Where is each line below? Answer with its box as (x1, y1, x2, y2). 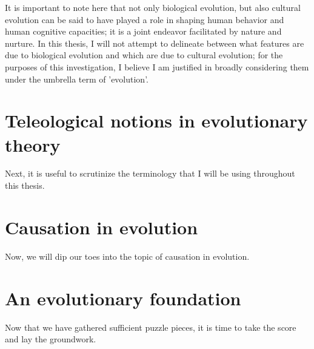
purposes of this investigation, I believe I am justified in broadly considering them (5, 60, 309, 73)
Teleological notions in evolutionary (5, 108, 308, 133)
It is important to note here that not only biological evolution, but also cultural (5, 1, 301, 13)
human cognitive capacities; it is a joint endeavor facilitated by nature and (5, 25, 282, 38)
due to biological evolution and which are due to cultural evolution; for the (5, 49, 283, 61)
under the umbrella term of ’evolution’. (5, 72, 149, 85)
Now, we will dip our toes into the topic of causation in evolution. (5, 249, 250, 262)
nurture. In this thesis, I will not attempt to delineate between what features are (5, 36, 304, 49)
